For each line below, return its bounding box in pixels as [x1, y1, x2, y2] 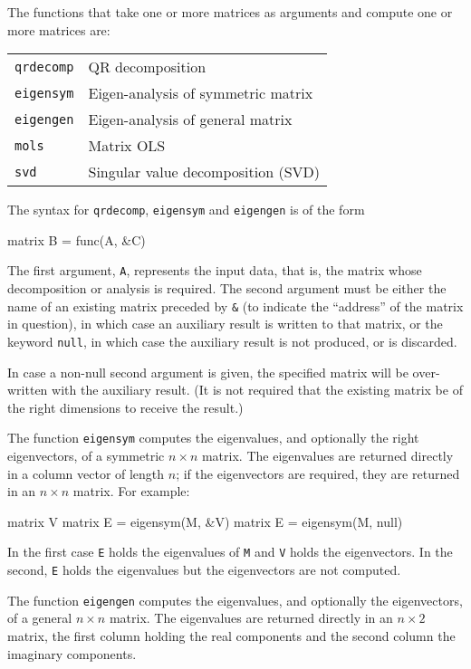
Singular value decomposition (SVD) [88, 161, 320, 183]
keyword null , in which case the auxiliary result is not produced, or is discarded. [7, 331, 457, 350]
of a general [7, 608, 72, 627]
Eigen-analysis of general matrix [88, 109, 293, 130]
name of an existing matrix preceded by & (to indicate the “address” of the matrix [7, 296, 464, 315]
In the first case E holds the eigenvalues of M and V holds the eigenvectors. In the [7, 542, 453, 561]
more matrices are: [7, 20, 111, 39]
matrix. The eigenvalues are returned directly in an [109, 608, 393, 627]
